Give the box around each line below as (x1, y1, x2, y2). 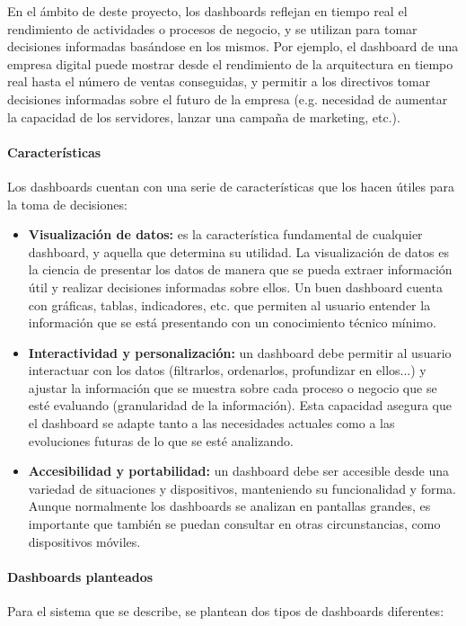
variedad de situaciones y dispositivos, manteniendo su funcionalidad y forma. (28, 478, 456, 497)
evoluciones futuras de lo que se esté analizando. (28, 431, 294, 450)
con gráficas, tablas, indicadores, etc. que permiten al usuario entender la (28, 295, 431, 314)
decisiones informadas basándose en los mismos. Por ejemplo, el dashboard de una (7, 37, 459, 56)
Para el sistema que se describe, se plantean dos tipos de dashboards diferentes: (7, 602, 444, 621)
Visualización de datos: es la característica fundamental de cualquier (28, 225, 423, 244)
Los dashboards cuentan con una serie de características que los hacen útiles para (7, 176, 454, 195)
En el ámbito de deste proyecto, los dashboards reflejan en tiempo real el (7, 2, 408, 20)
